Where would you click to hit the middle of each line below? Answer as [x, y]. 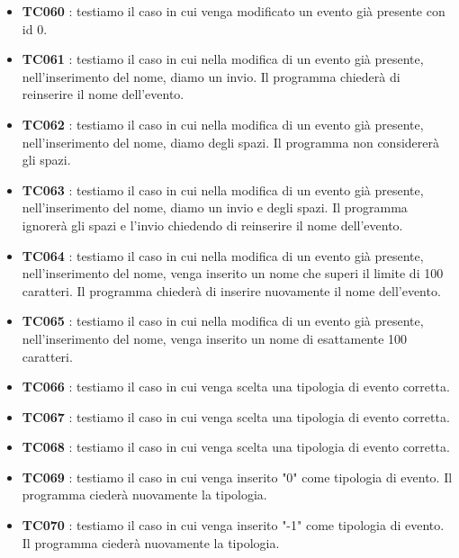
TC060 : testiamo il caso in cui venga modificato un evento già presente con [234, 11]
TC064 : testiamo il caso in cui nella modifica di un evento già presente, [223, 255]
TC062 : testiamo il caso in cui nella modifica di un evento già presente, [223, 124]
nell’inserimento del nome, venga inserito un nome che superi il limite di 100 [233, 273]
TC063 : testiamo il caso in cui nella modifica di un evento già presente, [223, 189]
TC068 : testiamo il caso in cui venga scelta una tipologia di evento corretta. [236, 447]
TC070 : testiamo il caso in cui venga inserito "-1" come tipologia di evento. [233, 525]
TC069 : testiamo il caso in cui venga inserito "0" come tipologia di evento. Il [237, 477]
